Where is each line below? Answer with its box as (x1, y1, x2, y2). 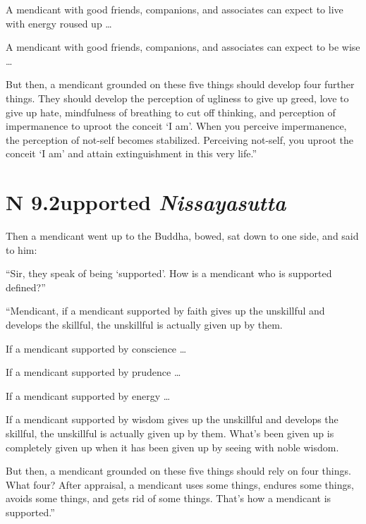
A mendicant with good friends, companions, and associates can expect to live (6, 2, 343, 16)
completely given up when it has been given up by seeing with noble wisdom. (6, 439, 339, 454)
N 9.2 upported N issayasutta (6, 188, 286, 217)
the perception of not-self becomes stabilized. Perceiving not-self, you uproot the (6, 132, 353, 147)
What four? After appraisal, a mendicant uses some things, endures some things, (6, 477, 354, 492)
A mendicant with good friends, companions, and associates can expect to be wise (6, 39, 360, 54)
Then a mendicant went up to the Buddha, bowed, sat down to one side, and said (6, 229, 359, 243)
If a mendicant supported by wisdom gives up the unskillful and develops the (6, 412, 338, 427)
